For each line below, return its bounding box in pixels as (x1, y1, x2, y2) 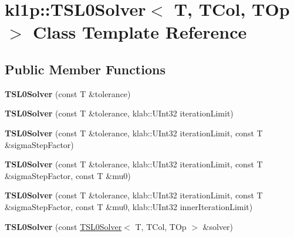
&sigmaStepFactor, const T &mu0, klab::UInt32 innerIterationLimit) (5, 200, 253, 212)
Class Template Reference (33, 20, 247, 44)
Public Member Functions (5, 60, 165, 78)
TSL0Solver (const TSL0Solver (5, 220, 122, 232)
